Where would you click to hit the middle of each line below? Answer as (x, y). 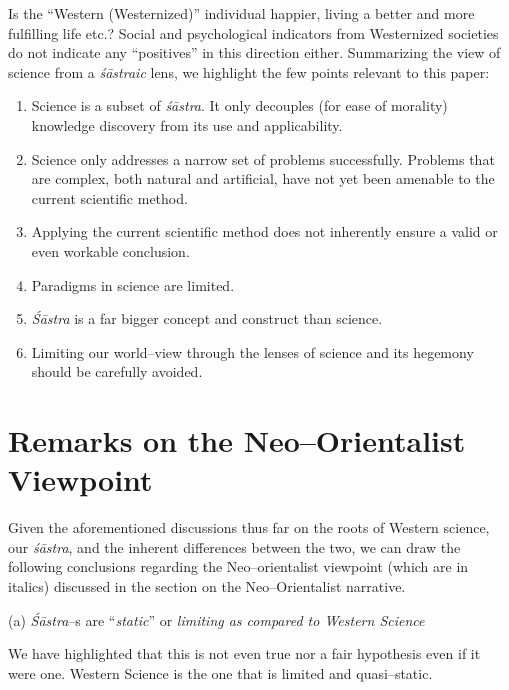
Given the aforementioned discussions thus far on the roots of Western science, (249, 527)
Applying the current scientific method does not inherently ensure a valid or (264, 231)
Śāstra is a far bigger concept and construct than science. (207, 318)
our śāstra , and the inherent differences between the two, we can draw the (234, 546)
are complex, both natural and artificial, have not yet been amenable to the (263, 178)
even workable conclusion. (110, 250)
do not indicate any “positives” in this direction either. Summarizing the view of (254, 52)
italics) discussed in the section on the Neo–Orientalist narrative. (207, 586)
